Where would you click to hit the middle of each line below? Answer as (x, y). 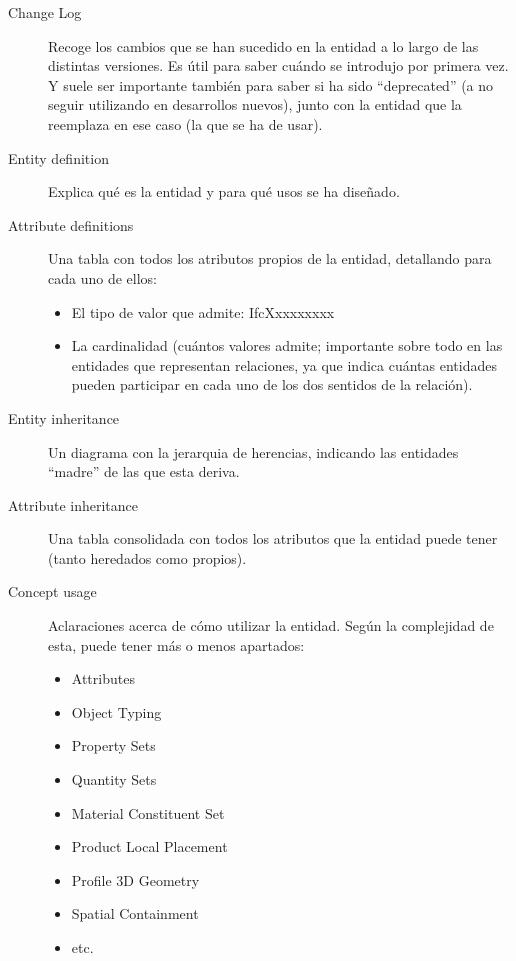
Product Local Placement (149, 846)
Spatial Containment (135, 913)
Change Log (45, 12)
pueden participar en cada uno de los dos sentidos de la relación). (272, 384)
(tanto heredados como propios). (147, 557)
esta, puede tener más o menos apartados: (176, 644)
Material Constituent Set (148, 812)
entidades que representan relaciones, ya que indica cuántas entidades (284, 364)
